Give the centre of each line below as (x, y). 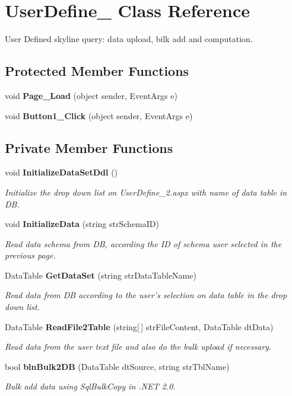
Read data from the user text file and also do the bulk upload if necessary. (138, 346)
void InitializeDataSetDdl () (61, 172)
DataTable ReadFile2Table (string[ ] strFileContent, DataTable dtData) (139, 326)
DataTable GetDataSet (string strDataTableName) (101, 275)
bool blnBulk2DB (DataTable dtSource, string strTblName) (117, 366)
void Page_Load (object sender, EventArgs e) (91, 95)
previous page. (30, 255)
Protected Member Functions (97, 71)
